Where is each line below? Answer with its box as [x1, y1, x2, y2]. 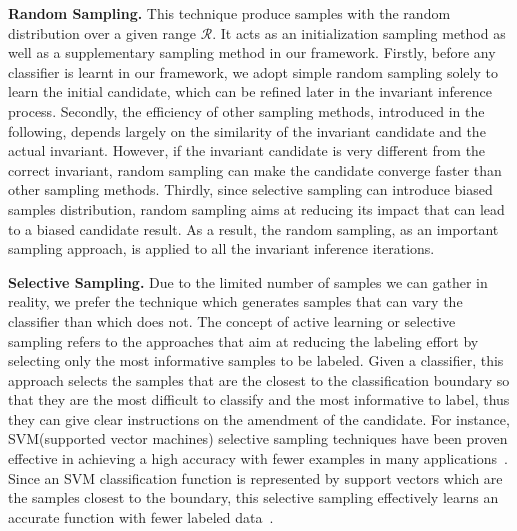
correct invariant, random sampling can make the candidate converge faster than [8, 159, 502, 180]
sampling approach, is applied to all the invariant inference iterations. [8, 238, 435, 259]
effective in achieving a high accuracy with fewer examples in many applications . [8, 448, 508, 469]
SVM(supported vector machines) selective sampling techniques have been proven [8, 428, 508, 449]
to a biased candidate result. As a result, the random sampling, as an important [8, 218, 499, 239]
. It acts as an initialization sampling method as [212, 22, 506, 43]
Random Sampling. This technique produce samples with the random [8, 3, 451, 23]
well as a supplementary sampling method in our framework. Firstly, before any [8, 42, 496, 63]
